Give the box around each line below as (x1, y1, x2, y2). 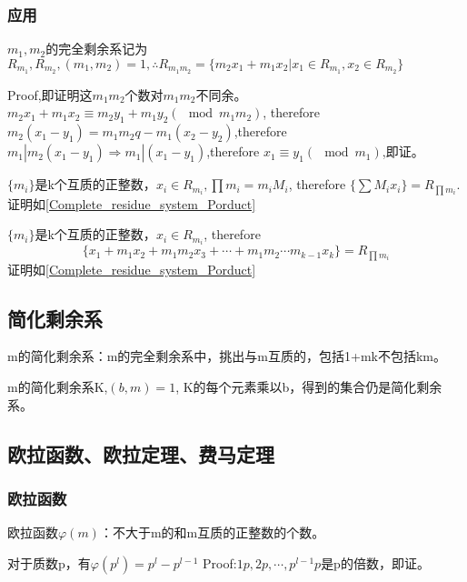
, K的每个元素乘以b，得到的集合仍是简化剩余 (175, 377, 442, 396)
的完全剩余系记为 (45, 39, 148, 58)
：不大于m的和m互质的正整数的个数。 (99, 523, 325, 542)
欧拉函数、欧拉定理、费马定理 (7, 439, 274, 467)
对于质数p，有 (7, 553, 91, 572)
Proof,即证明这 (7, 85, 93, 104)
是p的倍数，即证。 (321, 553, 430, 572)
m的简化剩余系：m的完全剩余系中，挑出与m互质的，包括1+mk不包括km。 (7, 346, 446, 366)
